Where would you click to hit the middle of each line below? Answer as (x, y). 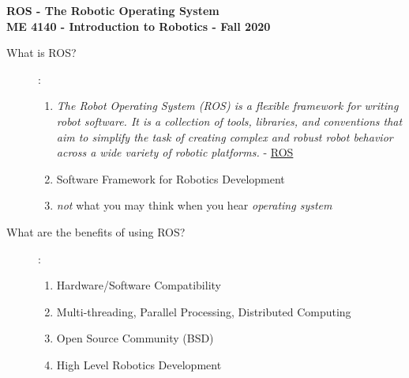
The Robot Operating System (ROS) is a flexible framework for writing (227, 106)
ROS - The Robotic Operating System (113, 10)
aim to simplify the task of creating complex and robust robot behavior (225, 136)
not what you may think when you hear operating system (194, 205)
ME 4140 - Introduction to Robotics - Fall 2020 (139, 26)
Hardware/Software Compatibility (139, 285)
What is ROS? (41, 53)
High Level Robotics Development (139, 364)
